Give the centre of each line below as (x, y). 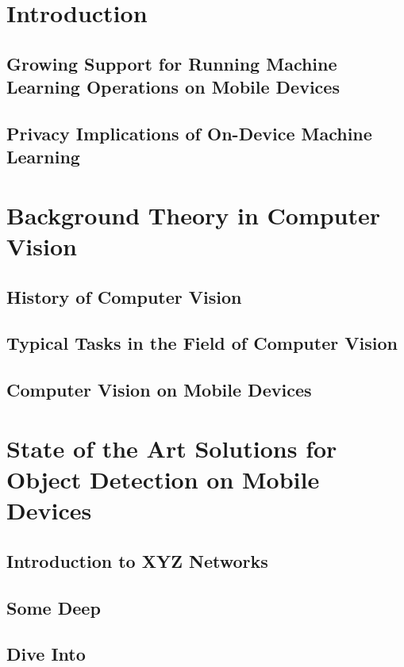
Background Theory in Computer (194, 215)
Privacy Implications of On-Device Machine (189, 133)
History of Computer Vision (124, 296)
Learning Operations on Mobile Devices (173, 87)
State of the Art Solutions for (172, 448)
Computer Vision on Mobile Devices (159, 390)
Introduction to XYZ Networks (137, 560)
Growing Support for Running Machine (172, 63)
